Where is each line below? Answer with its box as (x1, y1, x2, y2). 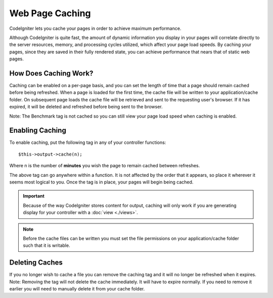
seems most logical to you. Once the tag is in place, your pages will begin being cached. (9, 179, 194, 185)
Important (23, 193, 45, 199)
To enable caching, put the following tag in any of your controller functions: (9, 139, 166, 145)
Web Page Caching (9, 8, 91, 19)
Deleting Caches (9, 258, 63, 267)
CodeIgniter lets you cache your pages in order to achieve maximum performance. (9, 25, 181, 31)
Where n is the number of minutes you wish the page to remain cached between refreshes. (9, 163, 200, 169)
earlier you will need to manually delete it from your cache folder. (9, 286, 145, 292)
